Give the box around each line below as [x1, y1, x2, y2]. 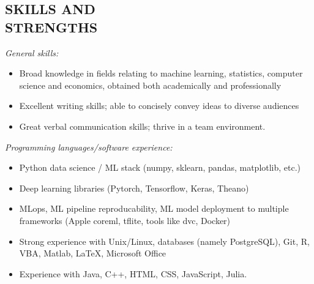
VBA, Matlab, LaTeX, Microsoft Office [19, 247, 166, 260]
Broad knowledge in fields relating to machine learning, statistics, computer [19, 67, 303, 80]
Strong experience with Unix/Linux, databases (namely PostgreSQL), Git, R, [19, 234, 310, 247]
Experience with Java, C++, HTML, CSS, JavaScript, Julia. [19, 267, 247, 280]
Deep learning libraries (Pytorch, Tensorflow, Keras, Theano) [19, 181, 249, 194]
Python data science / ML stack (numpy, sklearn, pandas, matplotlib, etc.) [19, 161, 301, 174]
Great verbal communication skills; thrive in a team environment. [19, 119, 266, 132]
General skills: [5, 46, 59, 59]
